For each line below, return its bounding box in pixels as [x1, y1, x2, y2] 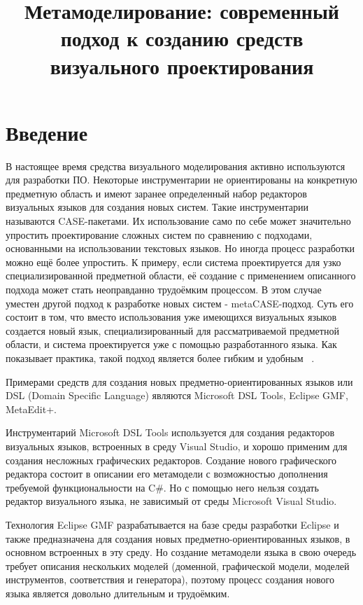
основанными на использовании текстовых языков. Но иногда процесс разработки [6, 241, 355, 256]
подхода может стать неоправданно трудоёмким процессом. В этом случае [6, 282, 322, 297]
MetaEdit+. [6, 401, 57, 416]
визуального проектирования [50, 51, 314, 80]
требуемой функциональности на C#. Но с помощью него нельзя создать [6, 480, 319, 494]
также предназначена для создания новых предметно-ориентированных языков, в [6, 531, 350, 545]
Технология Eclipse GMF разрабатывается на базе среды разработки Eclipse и [6, 517, 339, 531]
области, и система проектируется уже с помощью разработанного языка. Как [6, 337, 337, 352]
